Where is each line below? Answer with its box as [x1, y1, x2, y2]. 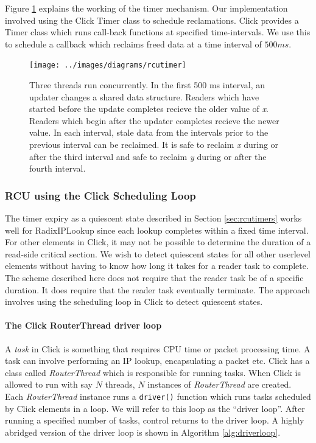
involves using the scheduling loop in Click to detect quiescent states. [5, 295, 263, 308]
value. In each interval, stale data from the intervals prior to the [29, 126, 269, 139]
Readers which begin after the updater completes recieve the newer [29, 114, 279, 127]
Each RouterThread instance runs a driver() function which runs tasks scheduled [5, 389, 311, 402]
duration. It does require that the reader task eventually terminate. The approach [5, 283, 310, 296]
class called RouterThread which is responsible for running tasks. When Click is [5, 366, 301, 378]
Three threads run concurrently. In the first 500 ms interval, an [29, 78, 265, 91]
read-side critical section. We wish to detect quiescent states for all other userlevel [5, 247, 311, 260]
